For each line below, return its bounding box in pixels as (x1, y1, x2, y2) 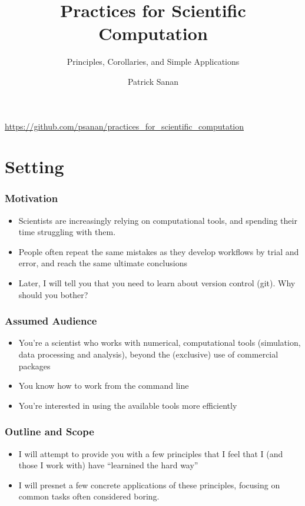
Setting (5, 154, 64, 178)
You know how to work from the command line (18, 379, 189, 392)
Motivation (5, 191, 58, 206)
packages (18, 359, 51, 372)
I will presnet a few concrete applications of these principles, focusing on (18, 478, 280, 491)
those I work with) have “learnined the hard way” (18, 459, 198, 471)
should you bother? (18, 288, 88, 300)
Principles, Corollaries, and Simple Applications (67, 55, 240, 68)
